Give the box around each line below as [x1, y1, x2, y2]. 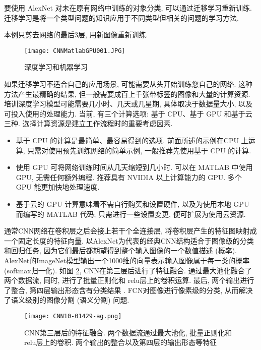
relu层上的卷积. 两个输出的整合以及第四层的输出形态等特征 [24, 337, 217, 347]
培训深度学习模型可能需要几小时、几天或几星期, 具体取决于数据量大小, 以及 [4, 98, 253, 109]
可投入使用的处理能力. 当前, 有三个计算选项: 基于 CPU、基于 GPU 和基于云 [4, 108, 252, 119]
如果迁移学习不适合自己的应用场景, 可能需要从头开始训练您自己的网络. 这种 [4, 79, 253, 89]
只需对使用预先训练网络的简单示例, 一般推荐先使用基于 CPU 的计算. [27, 145, 251, 155]
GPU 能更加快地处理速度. [16, 182, 100, 192]
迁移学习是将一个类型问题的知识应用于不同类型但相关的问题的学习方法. [4, 12, 239, 23]
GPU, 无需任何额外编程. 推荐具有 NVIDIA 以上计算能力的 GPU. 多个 [16, 171, 242, 182]
